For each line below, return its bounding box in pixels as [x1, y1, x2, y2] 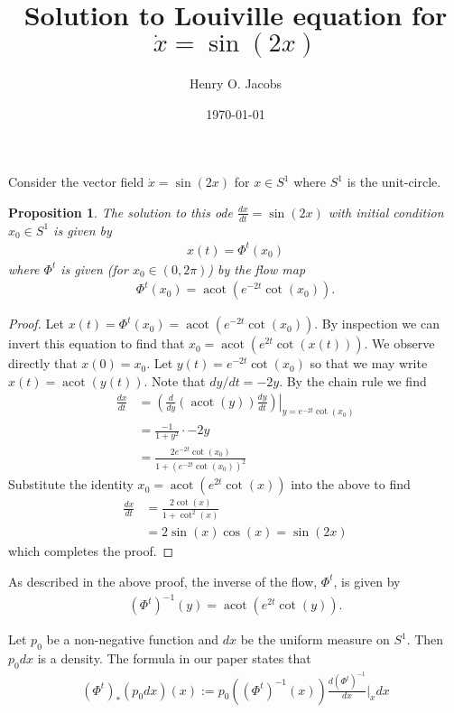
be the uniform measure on [240, 630, 390, 649]
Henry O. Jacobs [189, 74, 283, 93]
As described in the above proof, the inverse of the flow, [8, 571, 318, 590]
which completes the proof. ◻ [8, 542, 174, 560]
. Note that [144, 372, 206, 391]
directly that [8, 354, 78, 373]
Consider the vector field [8, 172, 144, 191]
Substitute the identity [8, 475, 134, 494]
